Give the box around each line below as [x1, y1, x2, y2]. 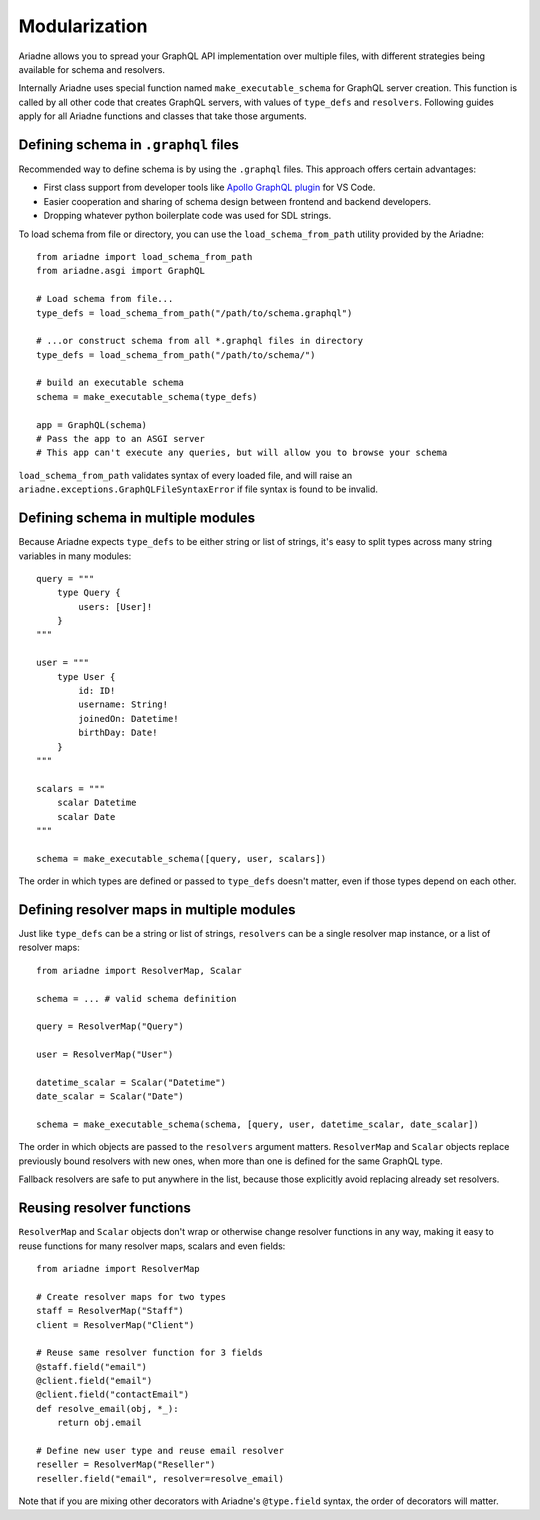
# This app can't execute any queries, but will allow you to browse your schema [36, 447, 448, 459]
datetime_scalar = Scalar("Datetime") [36, 1076, 227, 1088]
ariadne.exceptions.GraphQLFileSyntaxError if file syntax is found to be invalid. [18, 483, 379, 495]
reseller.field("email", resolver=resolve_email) [36, 1473, 285, 1484]
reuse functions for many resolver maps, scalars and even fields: [18, 1240, 286, 1252]
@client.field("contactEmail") [36, 1389, 190, 1400]
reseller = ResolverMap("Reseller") [36, 1459, 216, 1470]
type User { [56, 671, 116, 682]
